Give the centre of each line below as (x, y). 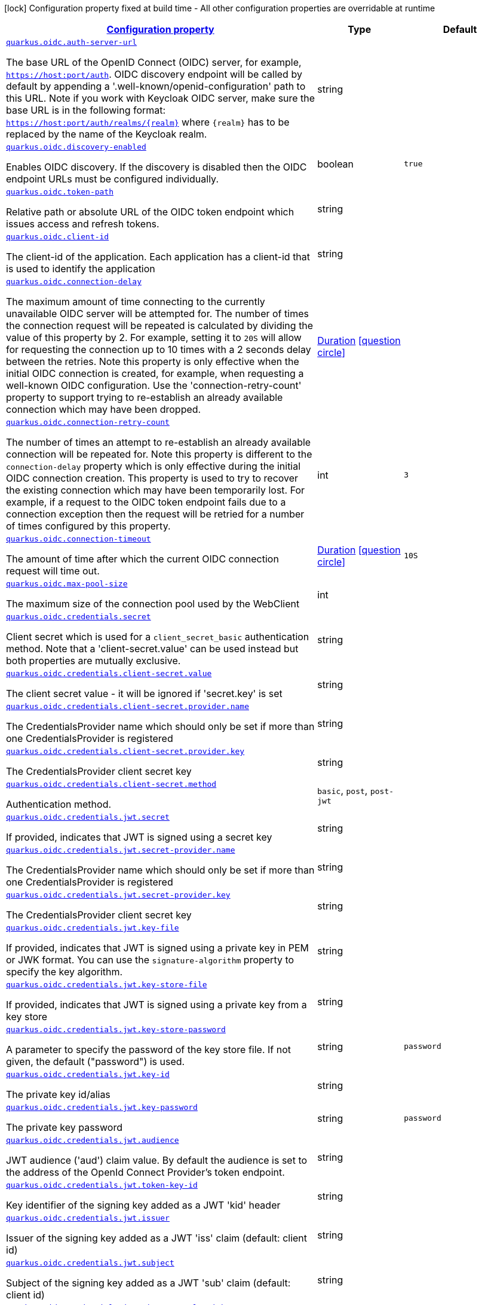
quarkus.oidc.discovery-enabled (76, 147)
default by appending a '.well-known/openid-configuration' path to (156, 86)
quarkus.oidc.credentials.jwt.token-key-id (102, 1185)
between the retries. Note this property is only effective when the (153, 361)
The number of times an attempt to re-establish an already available (159, 442)
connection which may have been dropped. (104, 409)
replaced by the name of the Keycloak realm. (107, 134)
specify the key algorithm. (65, 972)
